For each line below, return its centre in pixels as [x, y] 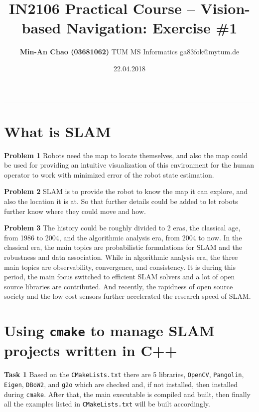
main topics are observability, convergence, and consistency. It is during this [120, 267]
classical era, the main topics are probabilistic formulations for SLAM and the [123, 247]
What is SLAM [58, 131]
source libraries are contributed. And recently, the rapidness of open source [119, 286]
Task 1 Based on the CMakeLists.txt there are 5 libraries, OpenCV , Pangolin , [124, 374]
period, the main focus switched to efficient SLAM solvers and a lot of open [120, 277]
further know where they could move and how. [75, 211]
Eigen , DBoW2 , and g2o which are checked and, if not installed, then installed [121, 384]
